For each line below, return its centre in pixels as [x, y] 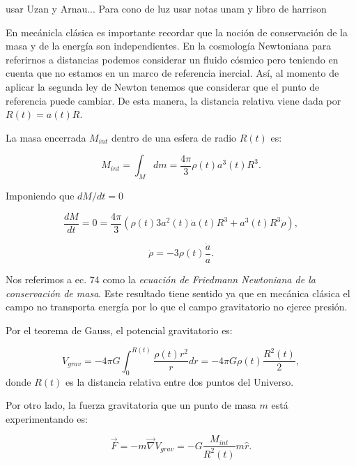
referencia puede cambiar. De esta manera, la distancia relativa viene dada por [173, 100]
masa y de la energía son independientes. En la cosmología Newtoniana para [169, 46]
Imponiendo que [40, 196]
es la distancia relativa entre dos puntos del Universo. [180, 381]
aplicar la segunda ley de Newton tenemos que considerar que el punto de [163, 86]
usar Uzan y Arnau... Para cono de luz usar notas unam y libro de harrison [166, 8]
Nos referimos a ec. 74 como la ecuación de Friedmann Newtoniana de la [161, 279]
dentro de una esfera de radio [174, 137]
